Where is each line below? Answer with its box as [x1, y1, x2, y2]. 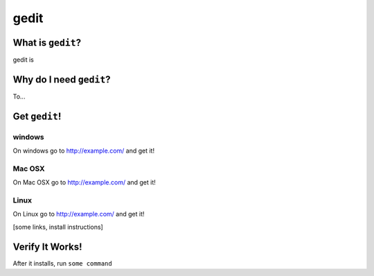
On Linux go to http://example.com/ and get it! [12, 210, 145, 218]
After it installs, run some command [12, 259, 112, 267]
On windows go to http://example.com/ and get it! [12, 146, 155, 155]
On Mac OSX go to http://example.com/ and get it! [12, 178, 156, 187]
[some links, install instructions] [12, 223, 103, 231]
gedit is [12, 55, 35, 64]
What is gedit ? [12, 37, 82, 49]
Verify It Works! [12, 241, 82, 252]
